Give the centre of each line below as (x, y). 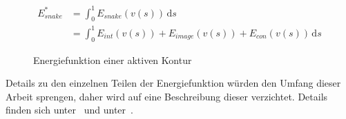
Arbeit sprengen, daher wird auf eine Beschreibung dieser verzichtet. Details (167, 96)
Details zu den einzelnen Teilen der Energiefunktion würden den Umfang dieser (173, 83)
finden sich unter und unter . (69, 110)
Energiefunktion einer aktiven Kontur (113, 60)
